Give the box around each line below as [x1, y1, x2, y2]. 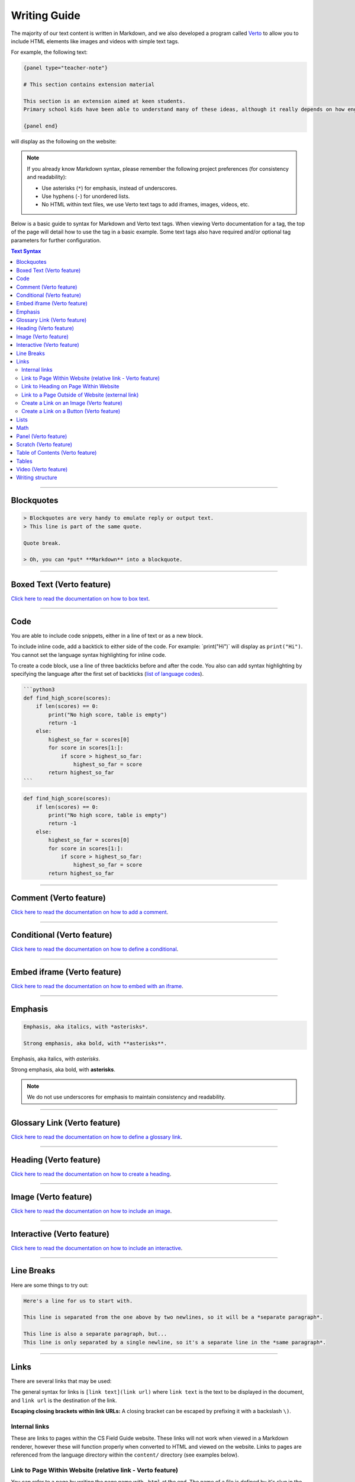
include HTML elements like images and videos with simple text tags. [11, 37, 180, 44]
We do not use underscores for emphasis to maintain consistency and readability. [27, 1094, 226, 1101]
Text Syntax [11, 247, 41, 254]
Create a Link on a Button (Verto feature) [21, 408, 121, 415]
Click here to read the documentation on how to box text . [11, 595, 150, 602]
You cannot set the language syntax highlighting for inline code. [11, 651, 167, 658]
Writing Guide [11, 9, 81, 22]
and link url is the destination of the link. [11, 1397, 117, 1404]
